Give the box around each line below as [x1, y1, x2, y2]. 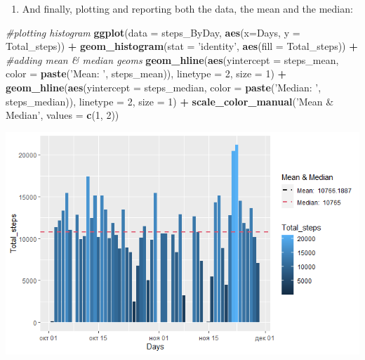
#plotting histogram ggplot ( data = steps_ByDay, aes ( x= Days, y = [6, 25, 300, 39]
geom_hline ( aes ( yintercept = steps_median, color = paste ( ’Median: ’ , [6, 79, 321, 94]
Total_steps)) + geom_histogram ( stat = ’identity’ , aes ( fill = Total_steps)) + [6, 39, 358, 53]
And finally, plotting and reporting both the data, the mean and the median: [22, 1, 353, 15]
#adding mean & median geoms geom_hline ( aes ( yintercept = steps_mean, [6, 52, 339, 67]
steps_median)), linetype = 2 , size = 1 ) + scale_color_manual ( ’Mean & [6, 94, 334, 108]
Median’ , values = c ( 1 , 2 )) [6, 108, 119, 122]
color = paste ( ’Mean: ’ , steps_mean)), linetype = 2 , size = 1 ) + [6, 66, 287, 81]
